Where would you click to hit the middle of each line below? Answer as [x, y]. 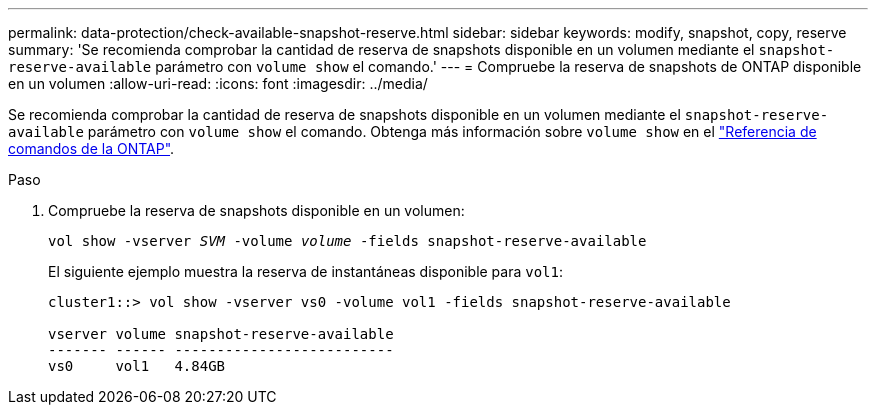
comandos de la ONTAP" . [91, 148]
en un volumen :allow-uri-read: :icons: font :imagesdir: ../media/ [218, 83]
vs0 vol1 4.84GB [137, 366]
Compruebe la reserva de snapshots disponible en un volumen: [256, 210]
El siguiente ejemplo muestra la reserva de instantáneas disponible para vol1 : [306, 271]
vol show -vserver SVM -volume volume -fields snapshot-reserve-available [347, 241]
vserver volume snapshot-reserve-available [221, 334]
